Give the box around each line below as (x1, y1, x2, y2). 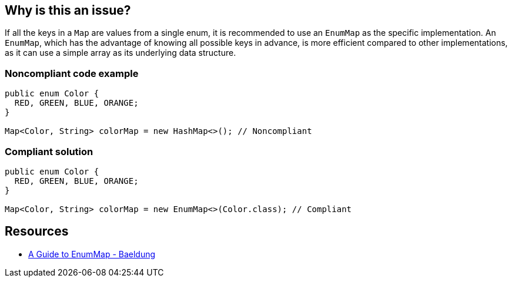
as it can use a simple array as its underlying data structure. (5, 48, 236, 58)
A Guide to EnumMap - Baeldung (28, 249, 156, 259)
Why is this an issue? (5, 3, 131, 18)
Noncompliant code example (5, 67, 139, 79)
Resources (5, 224, 69, 239)
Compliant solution (5, 145, 93, 157)
